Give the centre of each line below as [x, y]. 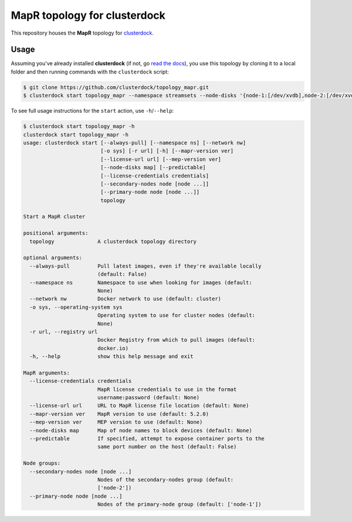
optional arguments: [53, 258]
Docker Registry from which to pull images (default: [176, 340]
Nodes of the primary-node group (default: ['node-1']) [179, 504]
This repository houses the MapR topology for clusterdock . [82, 33]
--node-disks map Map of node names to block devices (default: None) [141, 430]
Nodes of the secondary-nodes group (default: [165, 479]
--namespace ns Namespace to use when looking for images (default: [141, 282]
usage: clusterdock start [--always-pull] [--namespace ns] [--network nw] [135, 143]
